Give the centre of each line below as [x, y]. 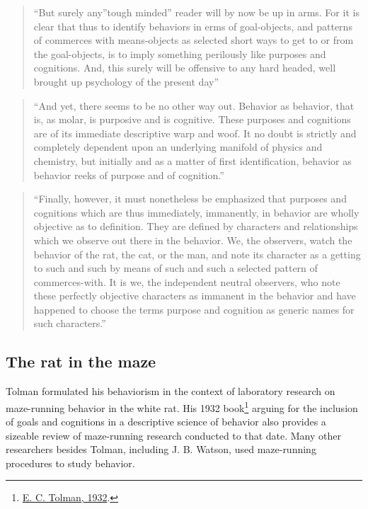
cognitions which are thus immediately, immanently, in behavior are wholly [196, 212]
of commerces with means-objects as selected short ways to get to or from [194, 40]
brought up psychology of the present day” [126, 81]
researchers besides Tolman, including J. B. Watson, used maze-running [161, 449]
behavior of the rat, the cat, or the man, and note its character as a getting [197, 254]
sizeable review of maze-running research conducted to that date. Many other [173, 435]
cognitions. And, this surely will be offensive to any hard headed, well [185, 68]
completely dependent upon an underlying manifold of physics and [178, 147]
